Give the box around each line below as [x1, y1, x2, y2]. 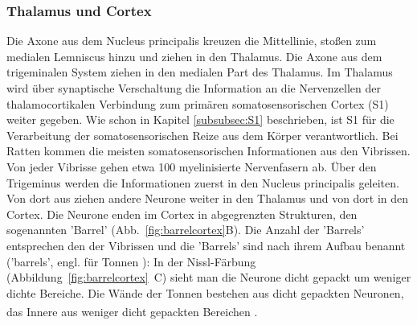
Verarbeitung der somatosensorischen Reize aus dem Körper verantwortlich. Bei [6, 126, 399, 143]
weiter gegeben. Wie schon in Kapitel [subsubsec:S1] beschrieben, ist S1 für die [6, 111, 395, 128]
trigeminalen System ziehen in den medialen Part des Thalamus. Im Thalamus [6, 64, 393, 80]
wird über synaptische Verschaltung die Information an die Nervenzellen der [6, 80, 381, 96]
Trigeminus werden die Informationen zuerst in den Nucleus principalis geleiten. [6, 174, 399, 191]
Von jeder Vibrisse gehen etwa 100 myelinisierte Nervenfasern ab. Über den [6, 158, 377, 175]
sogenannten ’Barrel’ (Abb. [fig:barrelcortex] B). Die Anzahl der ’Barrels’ [6, 221, 365, 238]
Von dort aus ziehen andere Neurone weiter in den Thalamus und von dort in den [6, 190, 409, 207]
